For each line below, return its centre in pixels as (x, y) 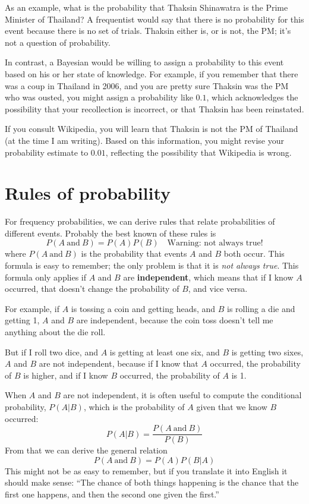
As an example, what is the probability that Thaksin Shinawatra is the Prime (146, 7)
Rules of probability (88, 193)
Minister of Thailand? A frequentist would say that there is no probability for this (154, 19)
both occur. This (254, 253)
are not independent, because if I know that (119, 363)
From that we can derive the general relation (86, 450)
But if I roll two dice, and (51, 352)
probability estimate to (47, 152)
